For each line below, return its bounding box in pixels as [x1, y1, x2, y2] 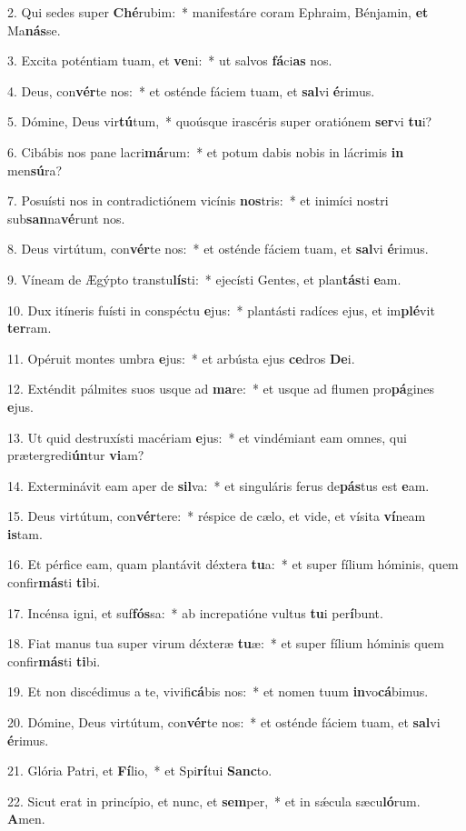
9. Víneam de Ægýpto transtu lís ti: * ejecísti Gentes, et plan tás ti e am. [7, 269, 402, 288]
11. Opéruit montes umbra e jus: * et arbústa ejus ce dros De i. [7, 348, 355, 367]
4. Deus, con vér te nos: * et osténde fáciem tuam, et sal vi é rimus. [7, 81, 375, 100]
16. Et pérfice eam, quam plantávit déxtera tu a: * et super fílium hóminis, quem [7, 555, 459, 574]
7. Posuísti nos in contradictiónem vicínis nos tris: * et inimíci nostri [7, 191, 389, 210]
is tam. [7, 524, 43, 543]
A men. [7, 809, 45, 828]
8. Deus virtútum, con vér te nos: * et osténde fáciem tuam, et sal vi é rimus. [7, 239, 429, 258]
